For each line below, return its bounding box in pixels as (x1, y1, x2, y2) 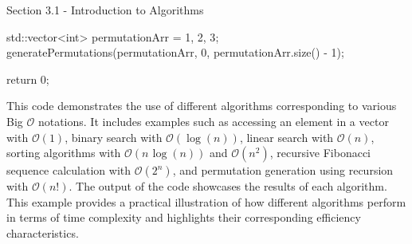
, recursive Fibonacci (269, 144, 371, 161)
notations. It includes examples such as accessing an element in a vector (37, 112, 389, 129)
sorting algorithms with (6, 144, 121, 161)
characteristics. (6, 224, 79, 241)
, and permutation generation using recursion (172, 162, 394, 179)
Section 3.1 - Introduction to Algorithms (6, 2, 204, 18)
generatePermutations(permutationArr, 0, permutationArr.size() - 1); (6, 44, 344, 61)
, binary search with (65, 128, 163, 145)
